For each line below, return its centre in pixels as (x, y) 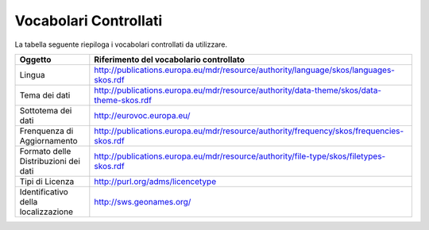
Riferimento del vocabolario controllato (170, 59)
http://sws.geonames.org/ (143, 201)
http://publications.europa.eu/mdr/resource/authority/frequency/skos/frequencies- (249, 131)
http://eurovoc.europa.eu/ (142, 115)
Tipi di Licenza (47, 181)
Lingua (32, 75)
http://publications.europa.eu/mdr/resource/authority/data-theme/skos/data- (238, 90)
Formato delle (45, 151)
